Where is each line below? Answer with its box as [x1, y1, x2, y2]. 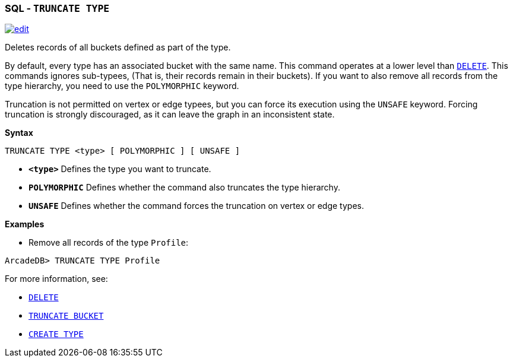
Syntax [5, 128, 33, 138]
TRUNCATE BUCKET [28, 311, 104, 321]
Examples [5, 219, 45, 230]
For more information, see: [5, 274, 108, 284]
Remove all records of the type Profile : [28, 237, 189, 248]
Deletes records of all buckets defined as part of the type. [5, 42, 231, 53]
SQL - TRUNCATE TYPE [5, 2, 110, 14]
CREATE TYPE [28, 329, 84, 339]
